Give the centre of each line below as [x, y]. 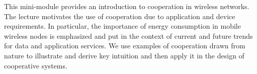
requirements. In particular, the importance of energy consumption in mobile [122, 26]
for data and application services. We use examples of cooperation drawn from [125, 46]
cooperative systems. [36, 65]
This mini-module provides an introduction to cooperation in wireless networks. [127, 6]
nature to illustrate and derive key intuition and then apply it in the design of [124, 55]
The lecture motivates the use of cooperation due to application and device [120, 16]
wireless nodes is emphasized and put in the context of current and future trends [128, 35]
